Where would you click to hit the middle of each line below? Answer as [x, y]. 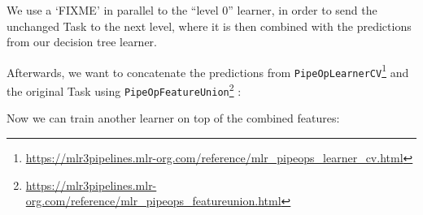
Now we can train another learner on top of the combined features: [173, 118]
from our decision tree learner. [82, 42]
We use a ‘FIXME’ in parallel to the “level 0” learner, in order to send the [192, 10]
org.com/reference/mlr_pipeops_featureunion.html [153, 201]
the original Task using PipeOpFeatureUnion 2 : [124, 90]
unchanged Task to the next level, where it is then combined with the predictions [209, 26]
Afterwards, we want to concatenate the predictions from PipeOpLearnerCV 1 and [208, 71]
